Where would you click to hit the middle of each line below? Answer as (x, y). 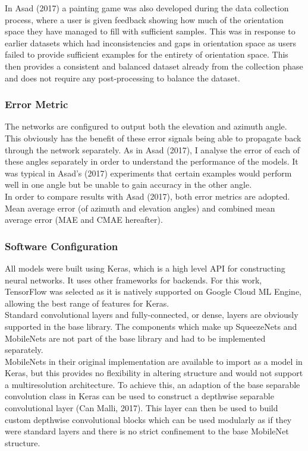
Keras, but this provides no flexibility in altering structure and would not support (154, 373)
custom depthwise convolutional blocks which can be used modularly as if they (148, 419)
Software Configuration (62, 246)
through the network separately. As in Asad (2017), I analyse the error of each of (152, 149)
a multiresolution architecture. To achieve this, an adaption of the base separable (153, 384)
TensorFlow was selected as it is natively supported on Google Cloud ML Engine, (153, 291)
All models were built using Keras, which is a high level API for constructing (145, 268)
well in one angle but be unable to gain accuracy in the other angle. (128, 184)
